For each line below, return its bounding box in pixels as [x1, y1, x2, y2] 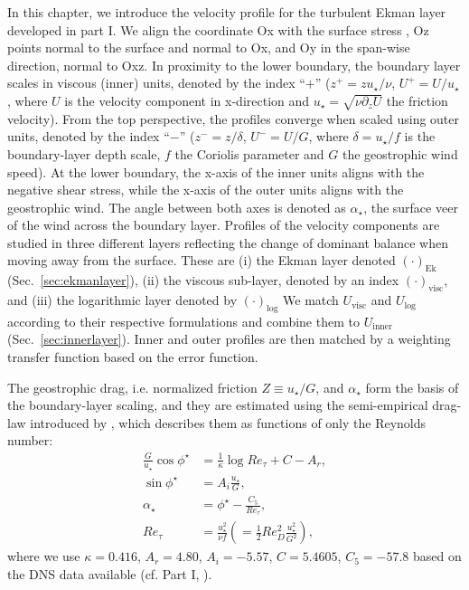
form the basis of [365, 377, 459, 396]
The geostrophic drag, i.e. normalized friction [7, 377, 258, 396]
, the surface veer [363, 197, 458, 216]
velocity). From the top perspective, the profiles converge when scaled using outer [7, 109, 460, 128]
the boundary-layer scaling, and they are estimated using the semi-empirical [7, 395, 428, 414]
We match [283, 290, 339, 309]
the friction [386, 90, 448, 109]
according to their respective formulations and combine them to [7, 311, 360, 330]
